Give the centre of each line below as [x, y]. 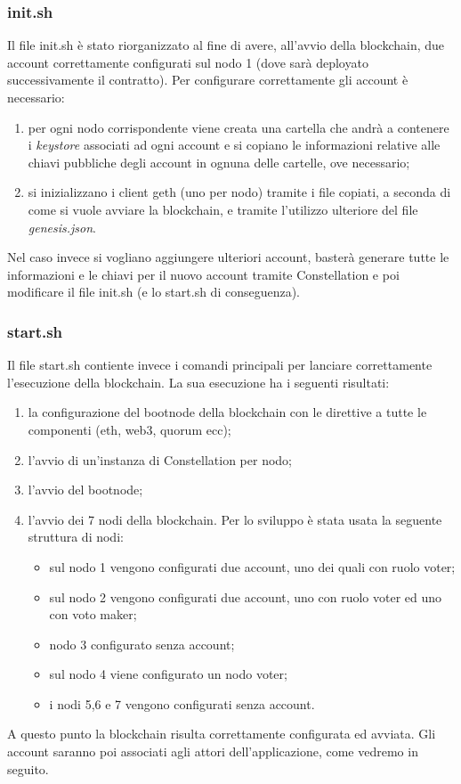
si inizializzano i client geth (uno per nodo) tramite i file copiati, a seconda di [239, 192]
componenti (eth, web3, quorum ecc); [129, 429]
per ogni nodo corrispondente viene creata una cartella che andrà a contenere [239, 127]
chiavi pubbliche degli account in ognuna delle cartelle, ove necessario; [219, 162]
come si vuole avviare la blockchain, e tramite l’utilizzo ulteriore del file [223, 209]
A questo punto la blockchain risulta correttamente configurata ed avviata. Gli [222, 734]
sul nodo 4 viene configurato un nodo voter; [168, 674]
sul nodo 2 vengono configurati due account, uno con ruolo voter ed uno [246, 596]
